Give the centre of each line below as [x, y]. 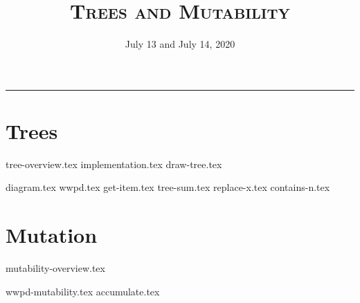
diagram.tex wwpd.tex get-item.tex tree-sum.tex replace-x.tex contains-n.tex [168, 187]
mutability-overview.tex [55, 268]
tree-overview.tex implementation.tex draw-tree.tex [114, 164]
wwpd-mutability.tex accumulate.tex [83, 291]
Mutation [52, 235]
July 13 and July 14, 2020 [180, 44]
